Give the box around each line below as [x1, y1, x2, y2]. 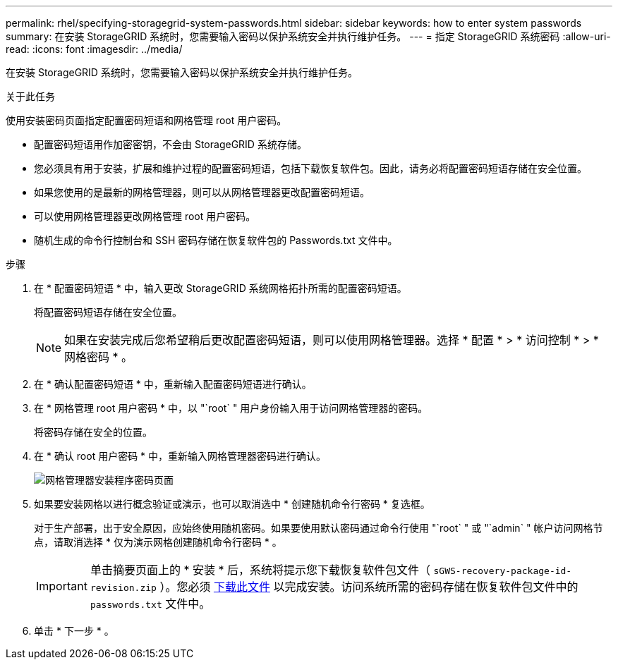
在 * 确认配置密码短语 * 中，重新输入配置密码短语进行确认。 [34, 378, 312, 390]
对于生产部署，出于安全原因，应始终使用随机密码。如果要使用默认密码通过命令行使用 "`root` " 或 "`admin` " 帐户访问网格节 [34, 522, 603, 534]
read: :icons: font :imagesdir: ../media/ [6, 43, 183, 55]
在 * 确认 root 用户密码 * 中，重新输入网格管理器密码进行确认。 [34, 450, 327, 462]
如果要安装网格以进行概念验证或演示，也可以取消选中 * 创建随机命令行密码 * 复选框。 [34, 498, 430, 510]
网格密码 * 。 [64, 350, 133, 364]
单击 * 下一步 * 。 [34, 625, 114, 637]
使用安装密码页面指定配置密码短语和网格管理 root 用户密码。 [6, 114, 287, 126]
